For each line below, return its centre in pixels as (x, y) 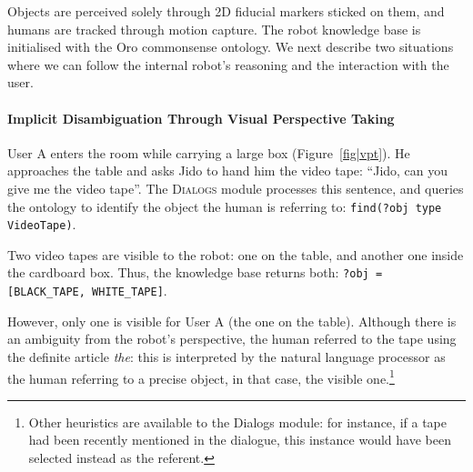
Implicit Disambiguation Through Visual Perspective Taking (201, 118)
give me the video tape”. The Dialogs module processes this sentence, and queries (236, 188)
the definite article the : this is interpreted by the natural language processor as (226, 356)
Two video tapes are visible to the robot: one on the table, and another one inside (236, 254)
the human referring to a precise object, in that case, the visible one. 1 (201, 377)
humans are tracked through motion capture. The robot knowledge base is (214, 29)
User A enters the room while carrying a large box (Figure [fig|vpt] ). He (209, 152)
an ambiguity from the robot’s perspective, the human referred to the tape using (232, 339)
